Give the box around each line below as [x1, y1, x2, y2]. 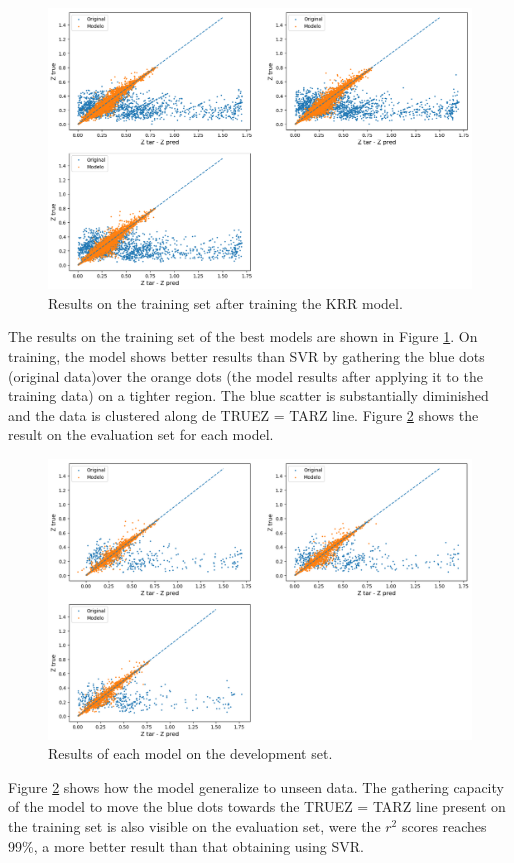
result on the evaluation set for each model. [8, 424, 274, 445]
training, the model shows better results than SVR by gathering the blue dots [8, 345, 485, 366]
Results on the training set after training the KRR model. [48, 292, 403, 313]
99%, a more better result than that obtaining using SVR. [8, 835, 364, 856]
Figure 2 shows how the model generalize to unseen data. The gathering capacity [8, 776, 504, 797]
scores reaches [401, 816, 487, 836]
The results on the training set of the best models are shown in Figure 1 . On [8, 326, 478, 347]
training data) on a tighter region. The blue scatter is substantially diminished [8, 385, 489, 406]
